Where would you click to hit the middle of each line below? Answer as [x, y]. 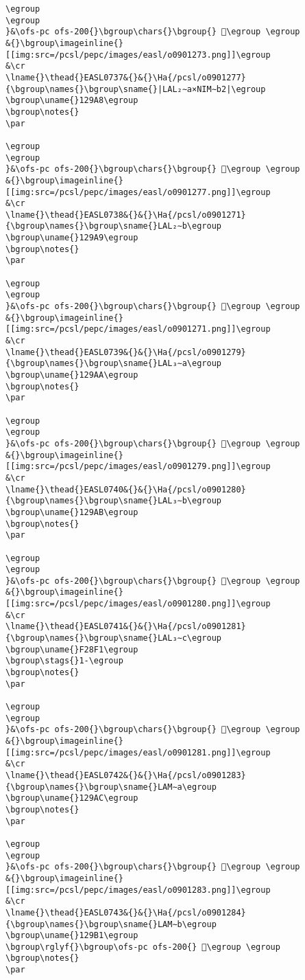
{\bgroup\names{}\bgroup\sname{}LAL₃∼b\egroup [113, 501]
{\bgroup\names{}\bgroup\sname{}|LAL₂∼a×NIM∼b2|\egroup [136, 89]
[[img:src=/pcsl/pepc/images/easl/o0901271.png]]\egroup [138, 329]
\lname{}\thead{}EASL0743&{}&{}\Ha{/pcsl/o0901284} [126, 912]
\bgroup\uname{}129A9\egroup [72, 238]
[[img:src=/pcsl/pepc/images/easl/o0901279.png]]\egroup [138, 467]
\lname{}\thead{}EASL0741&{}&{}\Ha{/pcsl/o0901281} [126, 627]
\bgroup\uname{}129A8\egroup [72, 101]
